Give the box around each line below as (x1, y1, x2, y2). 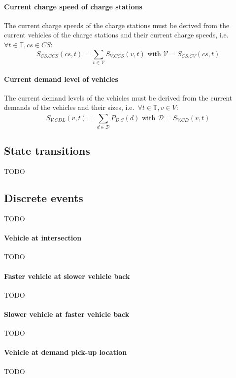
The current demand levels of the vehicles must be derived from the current (4, 92, 233, 103)
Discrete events (4, 190, 83, 206)
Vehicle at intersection (4, 233, 82, 243)
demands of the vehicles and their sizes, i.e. (4, 102, 135, 112)
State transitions (4, 143, 90, 158)
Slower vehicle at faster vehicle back (4, 309, 130, 319)
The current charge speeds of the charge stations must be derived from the (4, 20, 230, 30)
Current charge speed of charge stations (4, 1, 142, 11)
